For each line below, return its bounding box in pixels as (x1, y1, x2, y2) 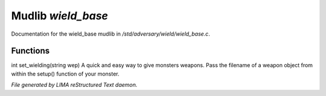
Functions (11, 46, 50, 56)
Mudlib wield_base (11, 9, 109, 22)
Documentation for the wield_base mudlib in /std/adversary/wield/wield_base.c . (11, 30, 211, 37)
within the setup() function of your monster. (11, 70, 120, 77)
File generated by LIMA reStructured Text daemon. (11, 82, 138, 89)
